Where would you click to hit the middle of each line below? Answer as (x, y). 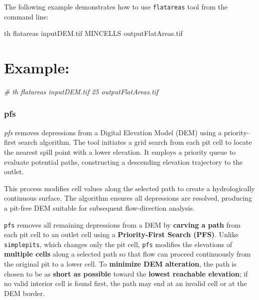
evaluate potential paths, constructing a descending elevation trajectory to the (124, 161)
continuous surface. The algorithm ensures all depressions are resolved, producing (128, 198)
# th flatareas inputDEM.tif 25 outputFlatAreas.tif (81, 91)
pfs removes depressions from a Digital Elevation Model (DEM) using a (113, 132)
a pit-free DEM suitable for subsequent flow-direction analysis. (99, 207)
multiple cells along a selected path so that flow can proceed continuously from (128, 254)
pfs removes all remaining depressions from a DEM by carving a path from (122, 224)
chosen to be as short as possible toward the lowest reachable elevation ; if (126, 273)
